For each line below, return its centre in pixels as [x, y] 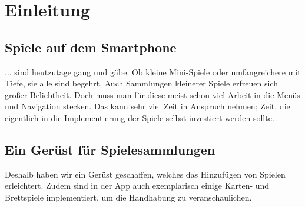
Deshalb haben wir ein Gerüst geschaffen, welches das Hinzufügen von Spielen [145, 174]
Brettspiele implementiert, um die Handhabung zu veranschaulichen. [128, 197]
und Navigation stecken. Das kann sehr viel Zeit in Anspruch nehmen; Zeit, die [147, 106]
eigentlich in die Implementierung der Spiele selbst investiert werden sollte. [140, 117]
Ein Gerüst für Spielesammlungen [110, 149]
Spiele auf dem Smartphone [91, 47]
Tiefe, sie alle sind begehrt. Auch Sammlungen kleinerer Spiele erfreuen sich [141, 83]
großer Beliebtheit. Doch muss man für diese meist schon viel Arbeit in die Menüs [152, 94]
